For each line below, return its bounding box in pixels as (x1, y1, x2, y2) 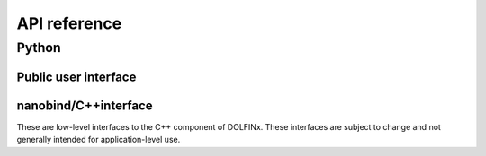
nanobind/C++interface (16, 98, 153, 113)
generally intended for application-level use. (16, 134, 181, 145)
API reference (16, 13, 122, 33)
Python (16, 39, 62, 56)
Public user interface (16, 69, 137, 84)
